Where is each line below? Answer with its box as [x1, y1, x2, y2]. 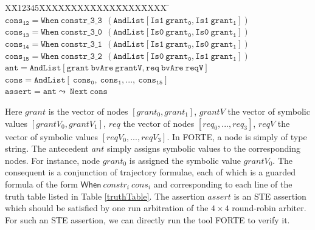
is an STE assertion [234, 189, 306, 202]
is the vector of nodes [48, 105, 128, 117]
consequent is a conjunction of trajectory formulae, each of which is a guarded [5, 166, 296, 178]
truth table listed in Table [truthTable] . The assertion [5, 189, 205, 202]
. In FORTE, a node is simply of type [167, 130, 307, 143]
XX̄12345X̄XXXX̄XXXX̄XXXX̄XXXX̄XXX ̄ [5, 1, 170, 14]
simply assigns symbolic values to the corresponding [106, 142, 300, 155]
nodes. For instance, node [5, 154, 100, 166]
